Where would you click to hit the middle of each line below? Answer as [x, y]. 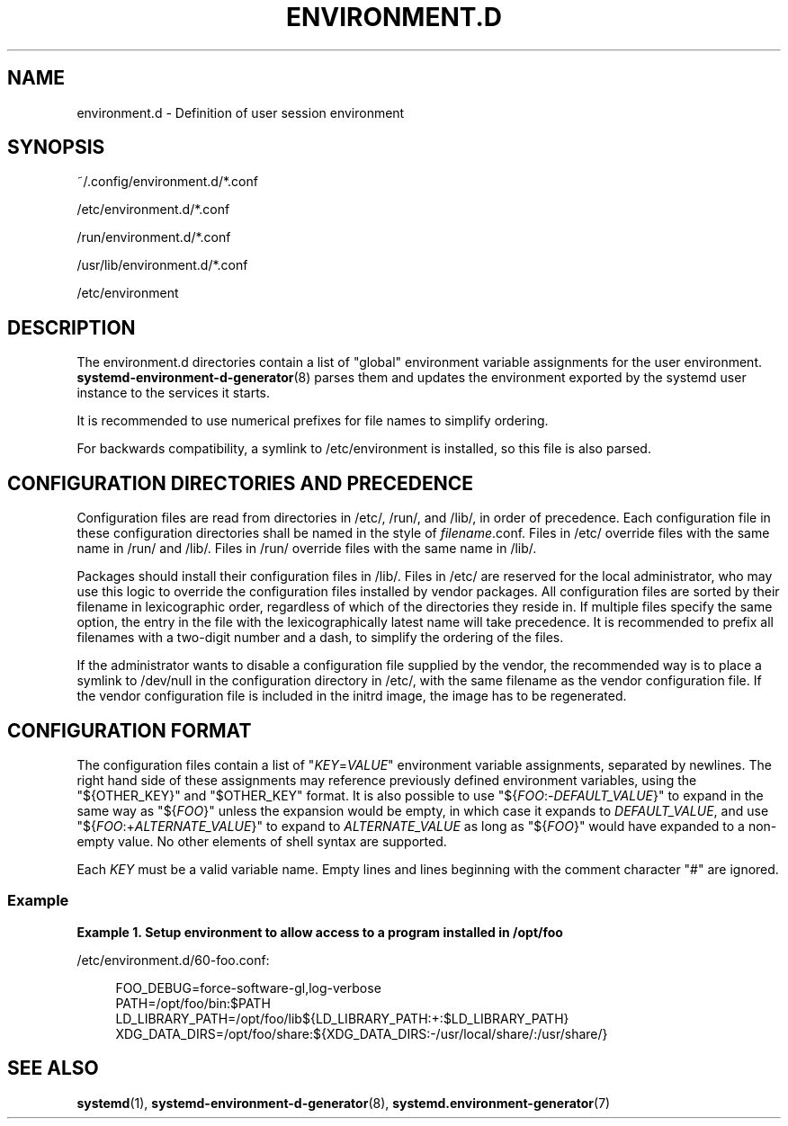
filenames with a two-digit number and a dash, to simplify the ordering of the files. [320, 638]
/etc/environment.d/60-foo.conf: [173, 960]
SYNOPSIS [56, 147]
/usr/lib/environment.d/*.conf [162, 265]
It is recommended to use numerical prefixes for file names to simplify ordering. [313, 421]
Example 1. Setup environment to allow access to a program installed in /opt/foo [320, 932]
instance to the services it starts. [174, 393]
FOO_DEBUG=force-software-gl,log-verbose [248, 987]
